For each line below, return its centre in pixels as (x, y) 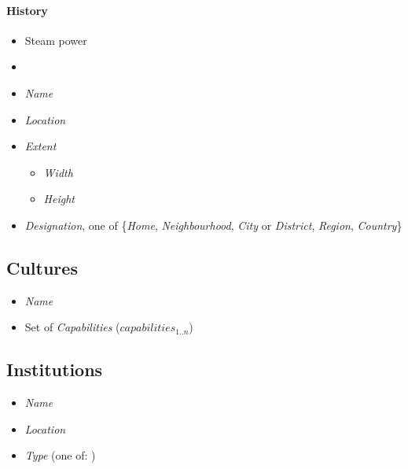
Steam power (56, 40)
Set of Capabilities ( (72, 327)
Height (59, 199)
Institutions (55, 369)
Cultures (42, 267)
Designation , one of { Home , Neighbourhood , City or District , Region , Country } (213, 225)
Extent (40, 146)
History (27, 10)
